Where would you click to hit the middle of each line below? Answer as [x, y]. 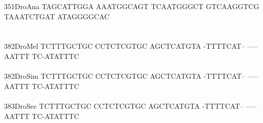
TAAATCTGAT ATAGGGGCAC [57, 16]
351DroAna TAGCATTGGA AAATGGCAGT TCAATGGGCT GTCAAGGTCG [132, 6]
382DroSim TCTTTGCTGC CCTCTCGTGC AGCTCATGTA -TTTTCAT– [125, 76]
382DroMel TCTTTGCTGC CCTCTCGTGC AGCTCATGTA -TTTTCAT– [125, 46]
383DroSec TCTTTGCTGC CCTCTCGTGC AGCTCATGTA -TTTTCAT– [124, 105]
